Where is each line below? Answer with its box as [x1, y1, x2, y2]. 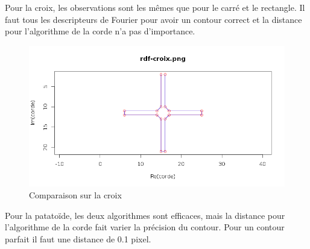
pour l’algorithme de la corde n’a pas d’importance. [5, 25, 195, 37]
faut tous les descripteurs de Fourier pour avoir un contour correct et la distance [5, 13, 302, 25]
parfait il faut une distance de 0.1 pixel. [5, 232, 151, 245]
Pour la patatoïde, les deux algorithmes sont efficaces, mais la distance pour [5, 209, 285, 221]
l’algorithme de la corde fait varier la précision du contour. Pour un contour [5, 221, 285, 233]
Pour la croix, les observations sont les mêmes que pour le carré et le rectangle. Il [5, 1, 305, 13]
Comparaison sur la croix [29, 188, 122, 201]
